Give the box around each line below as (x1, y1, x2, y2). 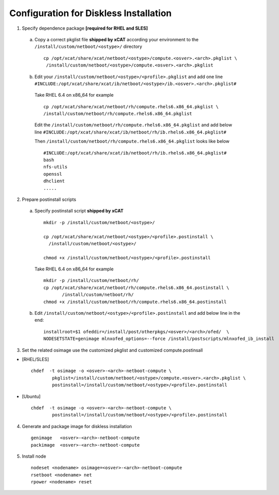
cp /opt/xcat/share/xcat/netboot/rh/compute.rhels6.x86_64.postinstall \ (43, 285, 230, 291)
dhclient (43, 178, 65, 184)
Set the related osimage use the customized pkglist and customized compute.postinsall (22, 347, 203, 353)
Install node (22, 453, 46, 459)
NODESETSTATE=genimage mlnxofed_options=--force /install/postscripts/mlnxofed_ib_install (43, 336, 274, 342)
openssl (43, 171, 62, 177)
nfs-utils (43, 164, 67, 170)
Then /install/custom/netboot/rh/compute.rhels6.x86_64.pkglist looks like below (34, 138, 230, 145)
